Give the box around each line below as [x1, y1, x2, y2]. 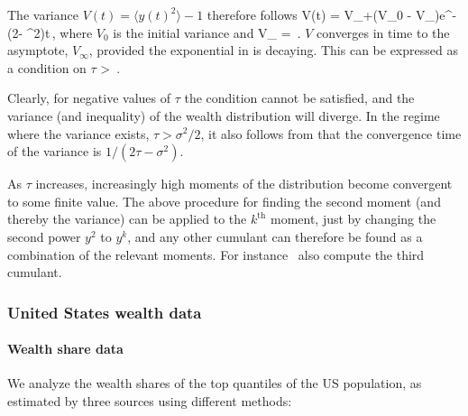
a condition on [7, 58, 87, 77]
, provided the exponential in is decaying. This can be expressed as [88, 41, 458, 60]
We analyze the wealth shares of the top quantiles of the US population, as [7, 374, 422, 393]
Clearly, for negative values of [7, 88, 170, 107]
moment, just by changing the [270, 209, 436, 228]
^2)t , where [26, 23, 93, 42]
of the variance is [7, 142, 102, 161]
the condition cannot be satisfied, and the [184, 88, 415, 107]
